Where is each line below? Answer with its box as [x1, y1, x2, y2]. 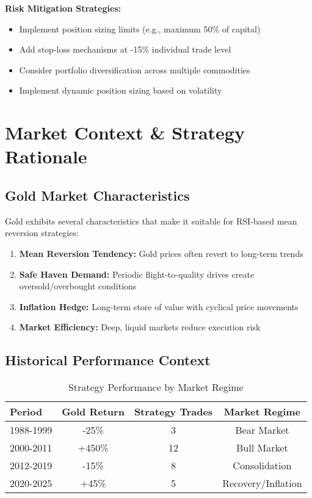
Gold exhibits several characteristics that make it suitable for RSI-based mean [5, 214, 297, 227]
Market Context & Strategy [5, 120, 245, 145]
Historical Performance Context [5, 351, 211, 370]
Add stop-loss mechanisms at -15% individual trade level [19, 43, 231, 56]
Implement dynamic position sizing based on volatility [19, 84, 222, 97]
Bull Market [236, 440, 288, 455]
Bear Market [235, 423, 289, 437]
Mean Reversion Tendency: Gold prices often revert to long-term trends [19, 247, 303, 259]
